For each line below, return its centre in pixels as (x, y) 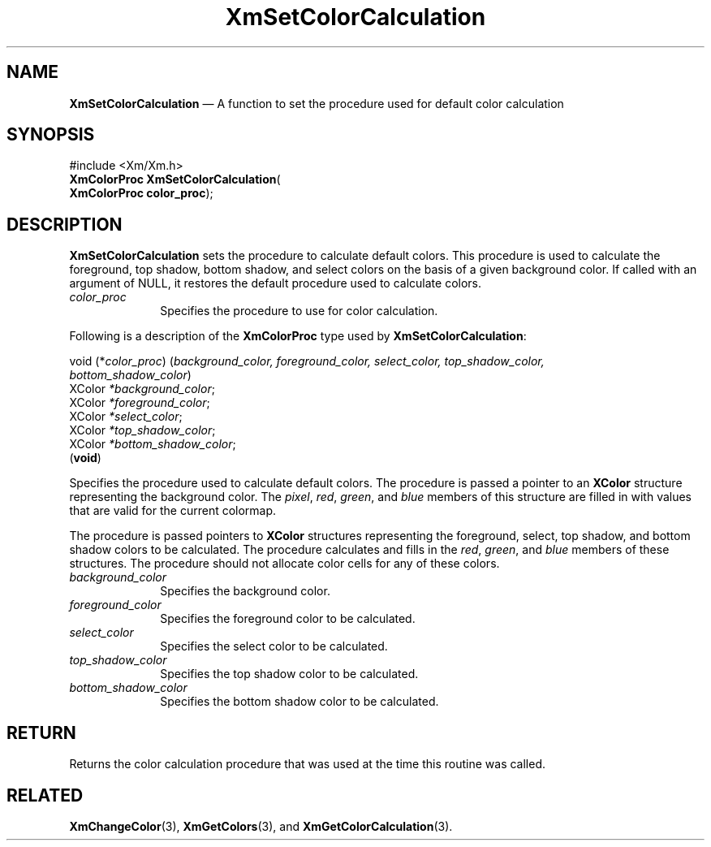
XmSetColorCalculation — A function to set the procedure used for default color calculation (317, 103)
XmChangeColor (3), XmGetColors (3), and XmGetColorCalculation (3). (261, 826)
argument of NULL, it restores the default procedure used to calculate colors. (276, 283)
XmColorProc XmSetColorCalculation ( (175, 179)
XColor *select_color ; (126, 417)
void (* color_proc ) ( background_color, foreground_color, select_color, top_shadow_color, (307, 361)
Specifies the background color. (245, 591)
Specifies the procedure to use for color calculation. (299, 311)
